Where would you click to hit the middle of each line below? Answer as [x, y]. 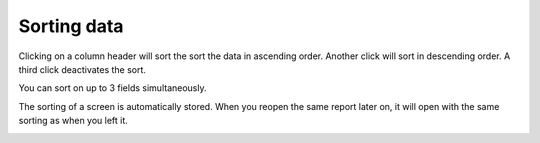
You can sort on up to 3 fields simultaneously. [112, 88]
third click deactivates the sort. [82, 69]
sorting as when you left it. [73, 121]
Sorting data [71, 26]
